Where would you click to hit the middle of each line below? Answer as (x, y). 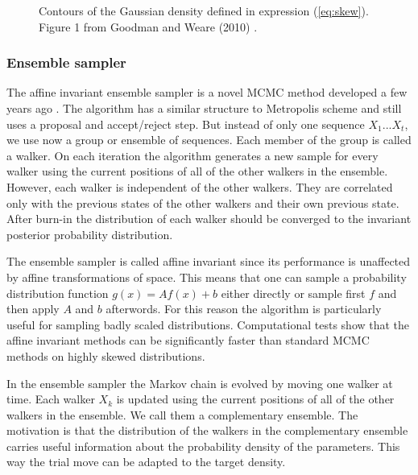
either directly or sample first (293, 293)
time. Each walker (51, 399)
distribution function (58, 293)
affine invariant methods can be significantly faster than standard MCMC (188, 340)
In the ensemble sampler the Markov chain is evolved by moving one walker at (200, 383)
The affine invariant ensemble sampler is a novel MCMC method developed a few (207, 92)
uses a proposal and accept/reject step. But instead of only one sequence (186, 124)
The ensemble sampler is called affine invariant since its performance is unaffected (209, 261)
